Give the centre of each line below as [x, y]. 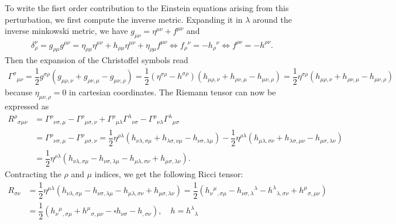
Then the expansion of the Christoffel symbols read [97, 60]
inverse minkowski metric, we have [66, 31]
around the [273, 19]
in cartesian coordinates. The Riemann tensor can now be [173, 92]
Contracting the [33, 173]
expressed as [27, 106]
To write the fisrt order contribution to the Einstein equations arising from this [147, 8]
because [19, 92]
